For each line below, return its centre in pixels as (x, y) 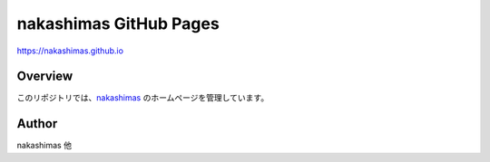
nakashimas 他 (44, 146)
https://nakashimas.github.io (70, 51)
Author (37, 124)
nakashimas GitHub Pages (118, 24)
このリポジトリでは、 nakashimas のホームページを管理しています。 (143, 98)
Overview (45, 76)
